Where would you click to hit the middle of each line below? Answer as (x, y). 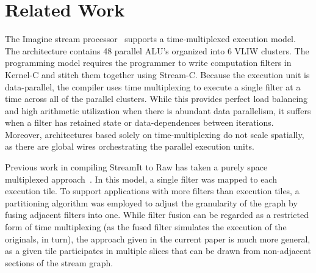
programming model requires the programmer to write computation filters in (148, 63)
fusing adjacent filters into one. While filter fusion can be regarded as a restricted (157, 215)
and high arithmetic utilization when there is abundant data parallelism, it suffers (158, 110)
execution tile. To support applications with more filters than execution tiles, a (152, 191)
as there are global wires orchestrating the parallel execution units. (130, 146)
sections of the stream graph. (59, 262)
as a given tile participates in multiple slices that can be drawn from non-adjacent (158, 251)
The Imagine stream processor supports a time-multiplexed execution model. (150, 39)
